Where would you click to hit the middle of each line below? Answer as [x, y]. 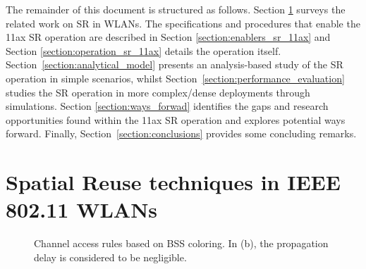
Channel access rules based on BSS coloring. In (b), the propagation [181, 243]
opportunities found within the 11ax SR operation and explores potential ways [176, 119]
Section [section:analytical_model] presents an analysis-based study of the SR [175, 64]
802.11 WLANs [82, 209]
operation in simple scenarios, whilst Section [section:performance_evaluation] [175, 78]
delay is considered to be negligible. [110, 257]
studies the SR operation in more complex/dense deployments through [158, 92]
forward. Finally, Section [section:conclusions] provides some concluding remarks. [181, 133]
